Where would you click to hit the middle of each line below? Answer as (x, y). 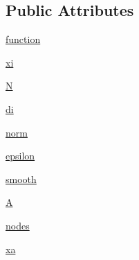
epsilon (20, 156)
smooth (21, 179)
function (23, 39)
